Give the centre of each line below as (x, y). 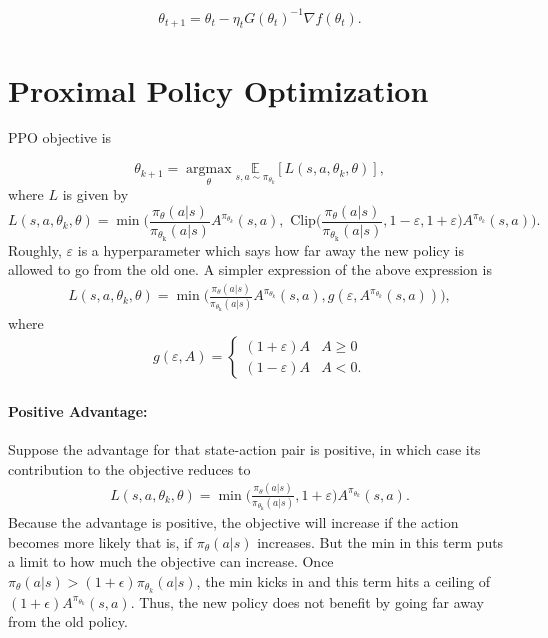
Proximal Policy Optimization (218, 89)
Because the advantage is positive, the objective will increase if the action (233, 522)
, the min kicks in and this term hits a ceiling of (343, 580)
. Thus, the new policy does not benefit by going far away (307, 601)
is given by (95, 194)
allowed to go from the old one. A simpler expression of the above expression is (250, 269)
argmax (209, 169)
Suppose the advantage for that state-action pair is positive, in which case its (244, 449)
